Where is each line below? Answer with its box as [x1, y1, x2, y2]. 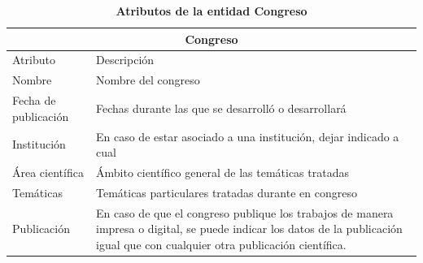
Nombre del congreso [95, 71, 200, 88]
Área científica [12, 164, 84, 180]
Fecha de [12, 92, 56, 109]
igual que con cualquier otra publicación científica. [95, 235, 347, 252]
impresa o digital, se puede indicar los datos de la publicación [95, 220, 403, 237]
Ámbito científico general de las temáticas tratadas [95, 164, 349, 180]
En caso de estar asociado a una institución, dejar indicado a [95, 127, 399, 144]
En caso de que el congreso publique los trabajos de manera [95, 204, 394, 221]
